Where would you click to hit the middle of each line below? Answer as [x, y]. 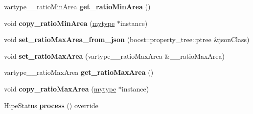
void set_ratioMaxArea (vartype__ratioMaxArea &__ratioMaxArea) [114, 56]
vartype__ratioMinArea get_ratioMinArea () [77, 6]
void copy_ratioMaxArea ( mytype [60, 88]
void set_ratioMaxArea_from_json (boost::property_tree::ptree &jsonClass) [127, 39]
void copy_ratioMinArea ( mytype [59, 23]
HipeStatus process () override [51, 105]
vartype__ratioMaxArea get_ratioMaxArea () [79, 72]
